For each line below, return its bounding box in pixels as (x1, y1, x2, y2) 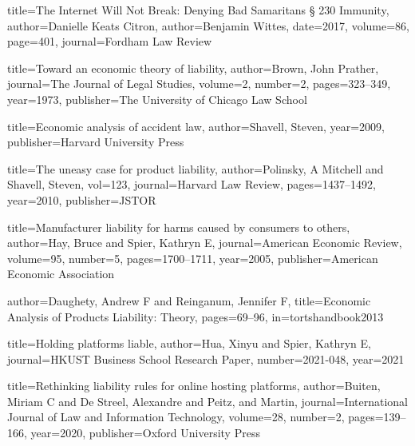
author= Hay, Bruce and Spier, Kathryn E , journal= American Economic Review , (7, 234, 402, 251)
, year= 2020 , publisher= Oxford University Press (24, 424, 260, 441)
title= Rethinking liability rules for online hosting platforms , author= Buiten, (7, 377, 381, 394)
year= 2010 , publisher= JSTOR (7, 191, 156, 208)
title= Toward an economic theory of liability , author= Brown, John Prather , (7, 59, 379, 76)
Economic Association (7, 265, 115, 282)
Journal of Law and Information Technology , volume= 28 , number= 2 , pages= (7, 408, 384, 425)
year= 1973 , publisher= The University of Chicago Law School (7, 90, 307, 107)
